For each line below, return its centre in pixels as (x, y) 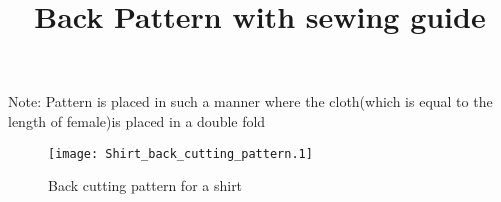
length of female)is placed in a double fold (137, 120)
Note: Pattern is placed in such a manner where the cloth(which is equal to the (250, 101)
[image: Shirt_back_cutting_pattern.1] (180, 153)
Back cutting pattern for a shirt (145, 185)
